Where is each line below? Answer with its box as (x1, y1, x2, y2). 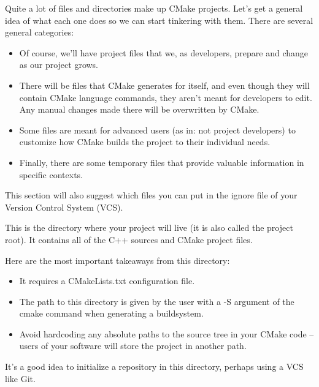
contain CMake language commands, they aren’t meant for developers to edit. (19, 91, 312, 103)
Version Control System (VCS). (5, 200, 123, 213)
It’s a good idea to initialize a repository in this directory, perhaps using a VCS (5, 360, 304, 373)
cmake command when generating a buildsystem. (19, 307, 204, 320)
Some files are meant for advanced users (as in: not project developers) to (19, 123, 296, 136)
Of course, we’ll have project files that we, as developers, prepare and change (19, 46, 309, 59)
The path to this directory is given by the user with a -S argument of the (19, 295, 294, 307)
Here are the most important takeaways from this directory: (5, 254, 230, 266)
